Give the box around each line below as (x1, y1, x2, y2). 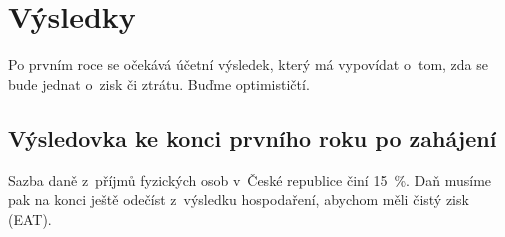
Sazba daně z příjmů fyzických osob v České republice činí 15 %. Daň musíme (8, 169, 492, 190)
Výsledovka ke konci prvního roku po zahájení (8, 122, 497, 153)
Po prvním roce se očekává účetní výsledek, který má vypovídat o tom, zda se (8, 54, 489, 75)
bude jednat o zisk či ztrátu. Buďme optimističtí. (8, 73, 310, 94)
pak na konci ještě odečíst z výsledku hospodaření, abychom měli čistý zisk (8, 189, 469, 210)
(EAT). (8, 208, 52, 229)
